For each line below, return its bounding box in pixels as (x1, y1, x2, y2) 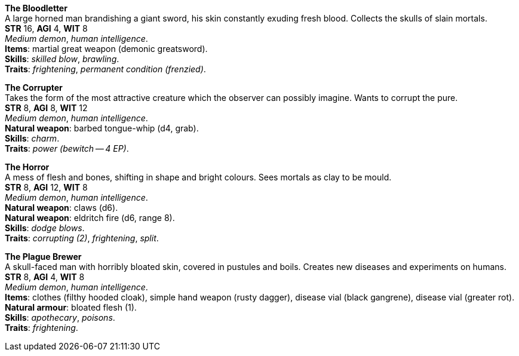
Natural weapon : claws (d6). (5, 202, 118, 213)
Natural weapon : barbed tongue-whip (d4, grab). (5, 123, 199, 133)
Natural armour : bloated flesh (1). (5, 302, 137, 312)
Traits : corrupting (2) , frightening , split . (5, 233, 159, 243)
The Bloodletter (5, 3, 67, 13)
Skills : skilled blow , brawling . (5, 54, 119, 64)
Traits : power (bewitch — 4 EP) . (5, 143, 129, 154)
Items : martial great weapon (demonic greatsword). (5, 44, 208, 54)
